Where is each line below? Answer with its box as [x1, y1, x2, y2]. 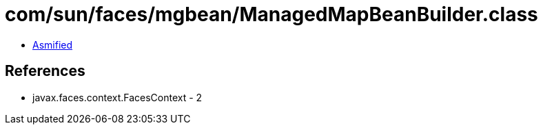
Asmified [32, 38, 73, 51]
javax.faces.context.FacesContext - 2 [32, 91, 203, 103]
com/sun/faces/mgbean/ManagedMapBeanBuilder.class [5, 3, 538, 26]
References [5, 62, 85, 80]
